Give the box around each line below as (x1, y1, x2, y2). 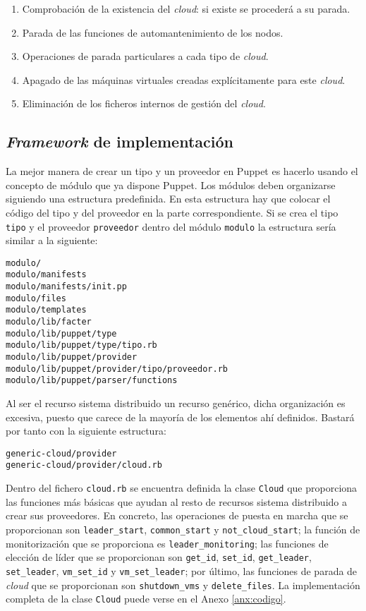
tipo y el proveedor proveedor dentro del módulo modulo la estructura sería (6, 219, 336, 234)
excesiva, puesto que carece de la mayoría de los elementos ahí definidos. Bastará (6, 409, 355, 424)
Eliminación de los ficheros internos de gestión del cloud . (22, 96, 266, 111)
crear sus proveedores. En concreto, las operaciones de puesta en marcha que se (6, 508, 348, 523)
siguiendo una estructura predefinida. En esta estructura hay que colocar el (6, 191, 331, 206)
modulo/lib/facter (6, 317, 92, 327)
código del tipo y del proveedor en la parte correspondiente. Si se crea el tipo (6, 205, 338, 219)
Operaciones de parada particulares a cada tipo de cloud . (22, 49, 269, 63)
